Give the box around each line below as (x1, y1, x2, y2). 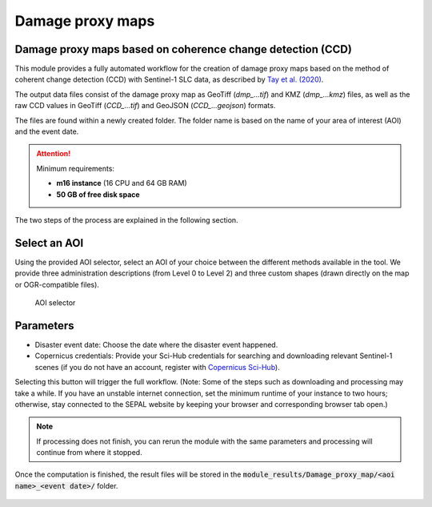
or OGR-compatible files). (14, 280, 100, 289)
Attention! (36, 149, 71, 159)
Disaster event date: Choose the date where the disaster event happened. (34, 340, 278, 349)
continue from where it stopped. (36, 448, 143, 457)
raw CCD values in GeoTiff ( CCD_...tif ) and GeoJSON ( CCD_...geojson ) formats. (14, 101, 276, 111)
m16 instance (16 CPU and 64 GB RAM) (56, 179, 187, 188)
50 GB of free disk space (56, 189, 140, 199)
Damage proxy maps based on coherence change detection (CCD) (14, 42, 352, 56)
